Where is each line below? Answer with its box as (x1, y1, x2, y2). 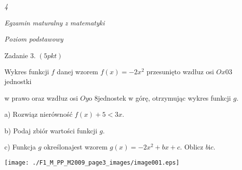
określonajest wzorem (44, 142, 108, 152)
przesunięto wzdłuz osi (146, 66, 214, 77)
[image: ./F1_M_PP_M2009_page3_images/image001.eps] (4, 159, 179, 166)
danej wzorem (57, 66, 98, 77)
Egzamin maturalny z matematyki (4, 17, 105, 27)
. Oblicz (180, 142, 203, 152)
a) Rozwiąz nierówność (4, 109, 73, 119)
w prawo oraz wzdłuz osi (4, 92, 78, 103)
